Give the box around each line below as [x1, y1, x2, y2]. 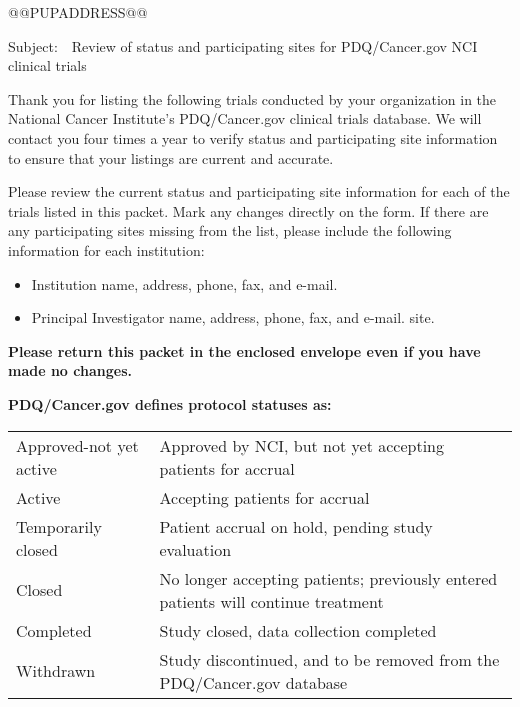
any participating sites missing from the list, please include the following [8, 220, 452, 241]
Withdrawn [16, 659, 96, 682]
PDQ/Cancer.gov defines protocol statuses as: [8, 393, 332, 414]
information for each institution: [8, 239, 205, 260]
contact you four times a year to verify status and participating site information [8, 127, 498, 148]
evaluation [159, 537, 232, 561]
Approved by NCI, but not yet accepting [159, 433, 444, 457]
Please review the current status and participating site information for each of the [8, 181, 510, 202]
